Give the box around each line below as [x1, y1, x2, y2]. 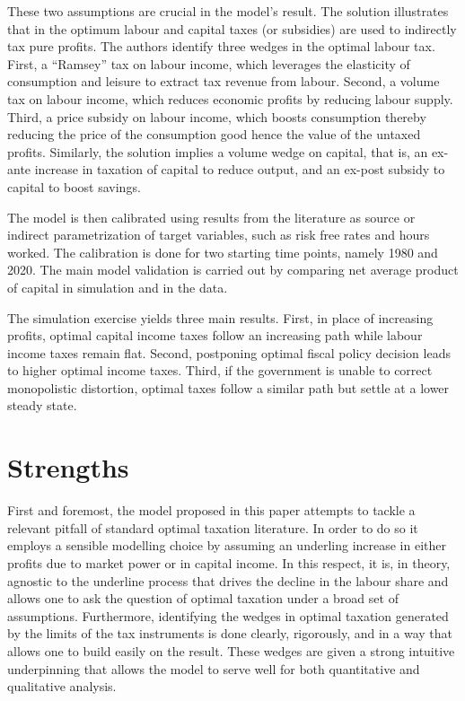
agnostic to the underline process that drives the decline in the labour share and [7, 571, 449, 590]
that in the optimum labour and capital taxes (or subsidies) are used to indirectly [7, 19, 457, 38]
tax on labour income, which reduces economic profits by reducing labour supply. [7, 89, 453, 108]
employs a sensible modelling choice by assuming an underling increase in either [7, 536, 447, 555]
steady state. [7, 396, 77, 415]
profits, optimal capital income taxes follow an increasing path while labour [7, 326, 423, 345]
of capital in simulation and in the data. [7, 277, 228, 296]
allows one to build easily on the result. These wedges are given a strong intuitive [7, 641, 455, 660]
